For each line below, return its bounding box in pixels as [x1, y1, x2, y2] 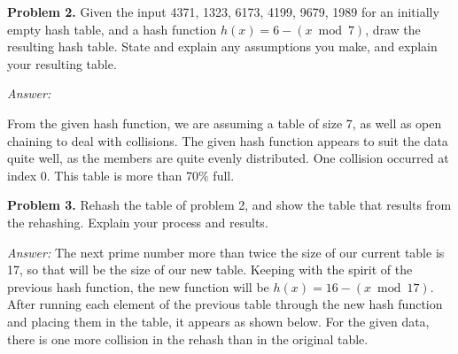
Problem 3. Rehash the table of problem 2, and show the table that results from [7, 196, 452, 214]
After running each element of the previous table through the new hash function [7, 295, 443, 313]
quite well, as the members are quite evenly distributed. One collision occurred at [7, 149, 449, 167]
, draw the [365, 19, 421, 38]
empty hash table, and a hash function [7, 19, 217, 38]
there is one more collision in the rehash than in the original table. [7, 329, 369, 348]
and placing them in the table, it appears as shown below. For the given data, [7, 312, 430, 330]
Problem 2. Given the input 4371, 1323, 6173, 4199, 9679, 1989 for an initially [7, 3, 439, 20]
